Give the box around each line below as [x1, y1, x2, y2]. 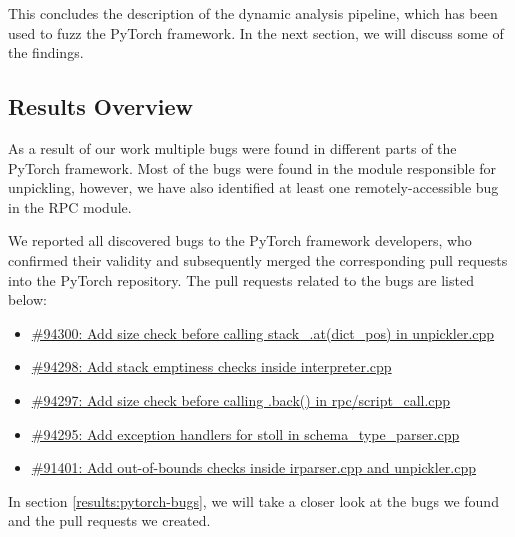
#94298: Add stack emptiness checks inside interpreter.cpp [31, 356, 392, 377]
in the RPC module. [8, 196, 132, 217]
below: [8, 289, 47, 310]
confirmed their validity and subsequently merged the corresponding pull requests [8, 249, 508, 270]
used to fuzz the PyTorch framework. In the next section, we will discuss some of [8, 22, 504, 43]
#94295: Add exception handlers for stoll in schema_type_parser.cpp [31, 423, 460, 444]
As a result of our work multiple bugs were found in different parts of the [8, 137, 457, 158]
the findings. [8, 42, 84, 63]
